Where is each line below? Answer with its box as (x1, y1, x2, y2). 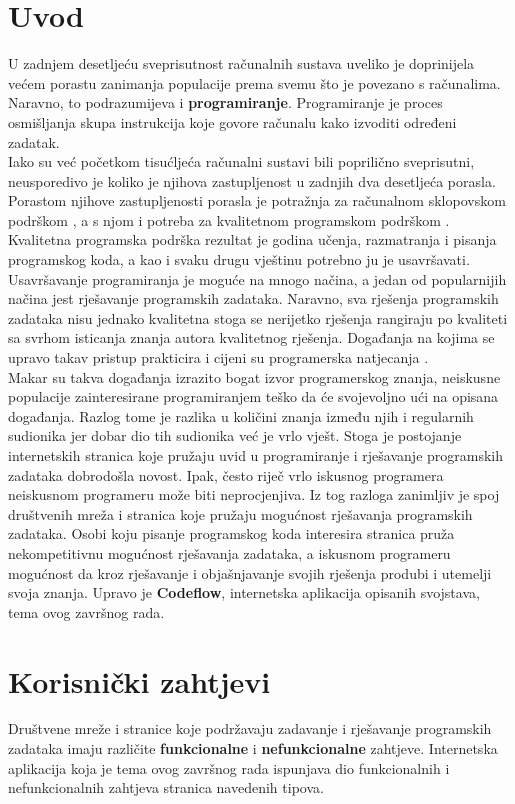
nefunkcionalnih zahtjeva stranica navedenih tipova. (8, 777, 324, 798)
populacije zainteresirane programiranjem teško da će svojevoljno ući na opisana (8, 386, 499, 407)
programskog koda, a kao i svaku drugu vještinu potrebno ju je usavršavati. (8, 249, 470, 270)
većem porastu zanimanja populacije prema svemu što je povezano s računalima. (8, 72, 501, 93)
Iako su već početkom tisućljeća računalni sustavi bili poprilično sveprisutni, (8, 151, 475, 172)
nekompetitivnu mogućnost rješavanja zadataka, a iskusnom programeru (8, 542, 451, 563)
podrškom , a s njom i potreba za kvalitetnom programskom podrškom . (8, 209, 450, 230)
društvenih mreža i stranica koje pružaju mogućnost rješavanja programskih (8, 503, 473, 524)
